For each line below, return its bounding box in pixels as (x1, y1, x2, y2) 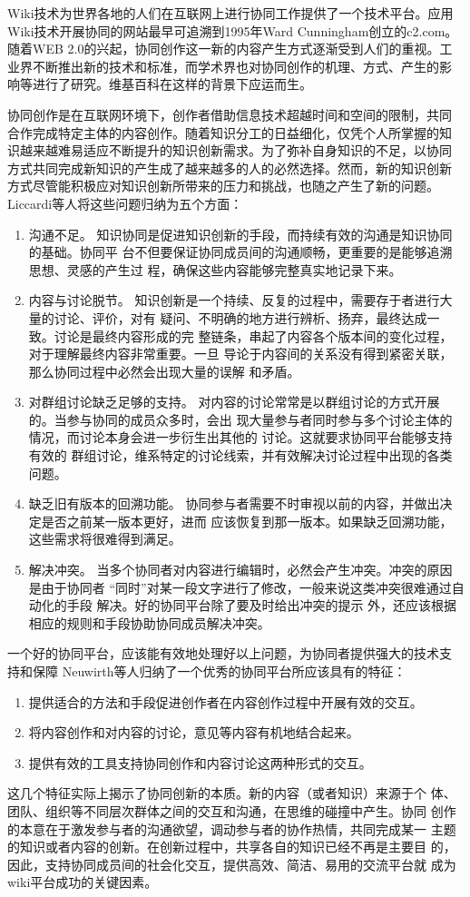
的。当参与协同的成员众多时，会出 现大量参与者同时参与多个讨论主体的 (28, 409, 453, 429)
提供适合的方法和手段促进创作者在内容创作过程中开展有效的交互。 (28, 692, 423, 711)
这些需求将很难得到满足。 (28, 529, 181, 548)
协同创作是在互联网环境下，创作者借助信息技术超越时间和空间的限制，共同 (7, 104, 452, 123)
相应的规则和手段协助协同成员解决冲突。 (28, 613, 270, 632)
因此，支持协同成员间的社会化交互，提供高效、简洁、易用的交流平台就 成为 (7, 854, 456, 873)
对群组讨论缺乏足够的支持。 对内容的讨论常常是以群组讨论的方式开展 (28, 392, 440, 411)
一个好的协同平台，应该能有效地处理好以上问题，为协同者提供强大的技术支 (7, 644, 452, 663)
